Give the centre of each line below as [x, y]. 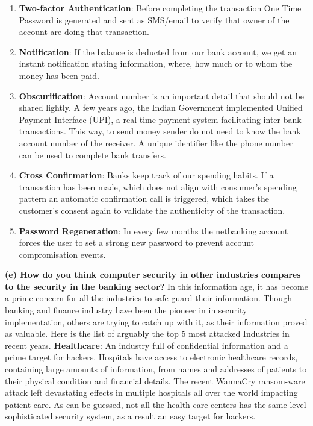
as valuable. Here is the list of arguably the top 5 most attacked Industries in [147, 334]
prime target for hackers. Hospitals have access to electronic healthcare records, [151, 357]
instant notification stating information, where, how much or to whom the [156, 64]
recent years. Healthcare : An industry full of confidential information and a [147, 345]
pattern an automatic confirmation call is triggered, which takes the [144, 199]
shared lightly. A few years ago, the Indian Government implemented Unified [161, 108]
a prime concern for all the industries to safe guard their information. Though [148, 298]
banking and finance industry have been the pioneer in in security [126, 310]
